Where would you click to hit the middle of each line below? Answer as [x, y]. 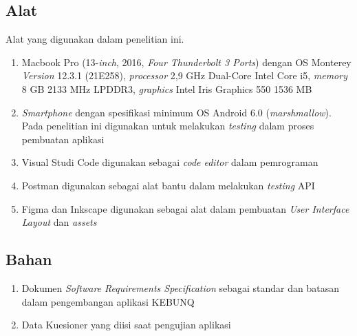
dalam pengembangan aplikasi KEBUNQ [108, 301]
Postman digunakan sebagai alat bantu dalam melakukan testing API [168, 185]
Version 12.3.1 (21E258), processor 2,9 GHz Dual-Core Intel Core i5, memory [184, 75]
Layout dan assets [59, 222]
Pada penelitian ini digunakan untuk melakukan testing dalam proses [168, 126]
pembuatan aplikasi [63, 139]
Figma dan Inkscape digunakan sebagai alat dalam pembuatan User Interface [185, 208]
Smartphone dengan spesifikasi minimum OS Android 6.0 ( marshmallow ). [176, 112]
